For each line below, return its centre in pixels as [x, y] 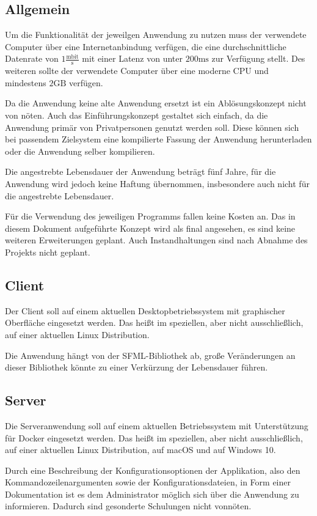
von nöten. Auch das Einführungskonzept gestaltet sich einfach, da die [137, 115]
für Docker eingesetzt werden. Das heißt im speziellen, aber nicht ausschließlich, [154, 437]
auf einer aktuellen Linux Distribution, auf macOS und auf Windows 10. [140, 450]
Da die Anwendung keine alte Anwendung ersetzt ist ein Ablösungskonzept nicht [156, 103]
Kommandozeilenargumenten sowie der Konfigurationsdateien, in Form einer [148, 482]
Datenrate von [32, 58]
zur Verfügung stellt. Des [258, 58]
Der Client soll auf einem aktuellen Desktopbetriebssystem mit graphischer [145, 310]
